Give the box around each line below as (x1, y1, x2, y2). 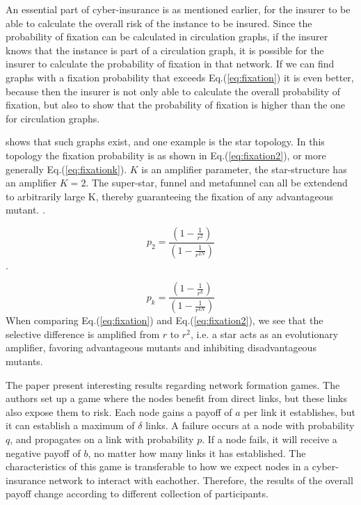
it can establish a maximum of (6, 418, 135, 433)
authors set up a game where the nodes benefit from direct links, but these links (6, 391, 347, 406)
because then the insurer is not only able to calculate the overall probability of (6, 83, 341, 98)
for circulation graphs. (6, 111, 100, 125)
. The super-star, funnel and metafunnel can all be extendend (86, 175, 348, 190)
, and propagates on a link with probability (10, 432, 194, 446)
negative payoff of (6, 445, 81, 460)
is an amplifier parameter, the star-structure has (141, 161, 347, 176)
